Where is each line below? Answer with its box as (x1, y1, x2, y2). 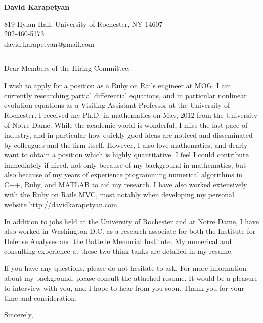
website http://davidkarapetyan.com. (4, 199, 119, 210)
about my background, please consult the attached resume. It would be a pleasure (4, 272, 258, 283)
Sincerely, (4, 309, 33, 320)
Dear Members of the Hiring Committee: (4, 63, 130, 73)
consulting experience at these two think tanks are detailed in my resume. (4, 246, 233, 256)
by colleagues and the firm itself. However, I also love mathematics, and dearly (4, 139, 248, 150)
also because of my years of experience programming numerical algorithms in (4, 169, 243, 180)
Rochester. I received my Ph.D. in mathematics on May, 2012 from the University (4, 109, 258, 120)
